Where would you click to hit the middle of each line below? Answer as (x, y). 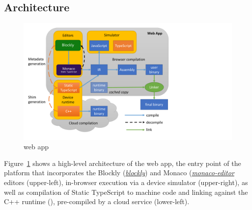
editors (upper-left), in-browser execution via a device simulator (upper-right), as (126, 182)
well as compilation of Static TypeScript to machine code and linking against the (126, 192)
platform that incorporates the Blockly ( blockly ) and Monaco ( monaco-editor (119, 173)
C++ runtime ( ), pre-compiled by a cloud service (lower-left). (97, 201)
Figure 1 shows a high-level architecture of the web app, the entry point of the (123, 163)
